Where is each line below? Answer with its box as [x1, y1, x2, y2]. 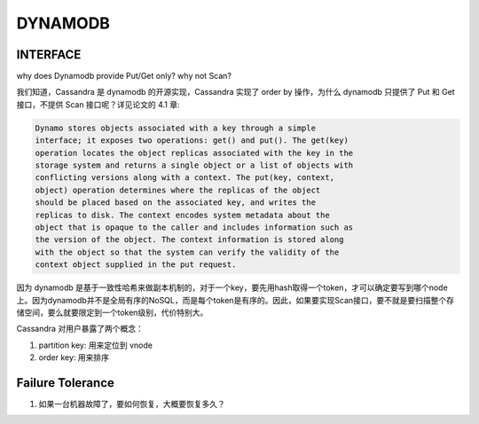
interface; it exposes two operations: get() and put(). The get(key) [35, 136, 349, 145]
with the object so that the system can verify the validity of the [35, 247, 340, 257]
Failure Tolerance [16, 375, 114, 390]
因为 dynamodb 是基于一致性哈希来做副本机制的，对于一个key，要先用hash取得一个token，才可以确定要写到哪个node [16, 282, 448, 293]
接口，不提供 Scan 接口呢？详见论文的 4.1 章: [16, 98, 181, 110]
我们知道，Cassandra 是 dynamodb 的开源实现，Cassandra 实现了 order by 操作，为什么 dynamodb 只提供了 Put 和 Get [16, 87, 456, 98]
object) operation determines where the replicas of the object [35, 185, 321, 195]
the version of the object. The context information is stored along [35, 235, 344, 245]
